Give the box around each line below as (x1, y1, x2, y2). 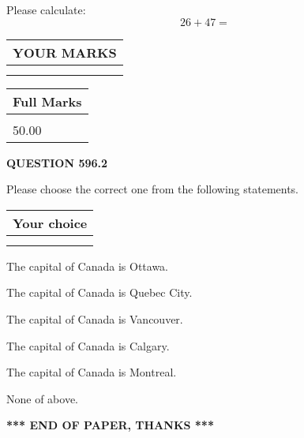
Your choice (13, 213, 88, 232)
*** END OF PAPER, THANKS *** (6, 417, 214, 433)
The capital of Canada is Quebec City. (6, 284, 193, 301)
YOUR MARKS (13, 43, 117, 62)
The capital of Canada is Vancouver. (6, 310, 183, 327)
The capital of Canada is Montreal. (6, 364, 177, 380)
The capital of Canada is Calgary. (6, 337, 170, 354)
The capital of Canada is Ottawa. (6, 257, 169, 274)
